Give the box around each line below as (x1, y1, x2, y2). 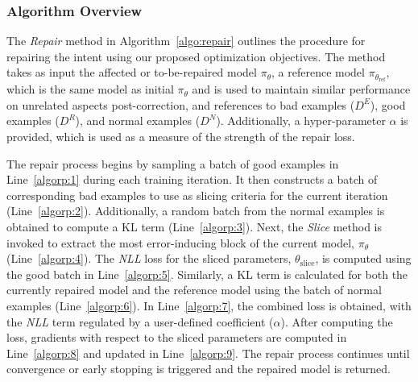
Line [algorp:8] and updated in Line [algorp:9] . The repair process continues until (6, 344, 410, 361)
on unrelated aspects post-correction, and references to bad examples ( (6, 96, 355, 113)
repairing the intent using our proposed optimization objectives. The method (6, 48, 386, 64)
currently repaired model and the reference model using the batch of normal (6, 281, 382, 298)
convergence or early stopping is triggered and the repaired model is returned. (6, 360, 391, 377)
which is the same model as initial (6, 81, 174, 98)
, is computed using (315, 250, 412, 267)
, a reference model (271, 64, 365, 81)
